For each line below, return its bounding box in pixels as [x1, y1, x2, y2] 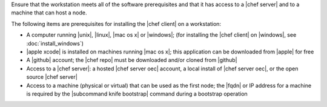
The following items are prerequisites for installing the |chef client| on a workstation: [11, 20, 221, 27]
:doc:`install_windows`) [26, 40, 84, 47]
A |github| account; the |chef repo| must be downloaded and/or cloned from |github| [26, 57, 237, 64]
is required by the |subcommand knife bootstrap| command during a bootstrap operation [26, 90, 248, 97]
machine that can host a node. [11, 9, 87, 16]
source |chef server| [26, 73, 78, 81]
